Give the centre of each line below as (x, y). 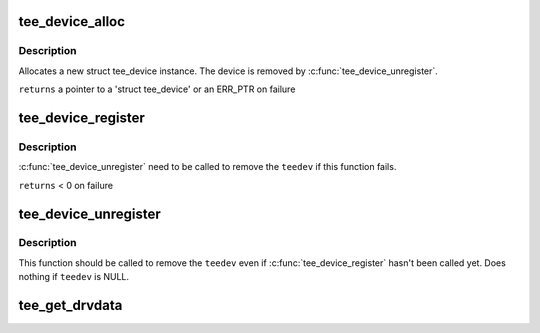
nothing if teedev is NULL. (74, 277)
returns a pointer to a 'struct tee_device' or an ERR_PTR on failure (157, 89)
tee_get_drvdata (70, 305)
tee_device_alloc (71, 21)
